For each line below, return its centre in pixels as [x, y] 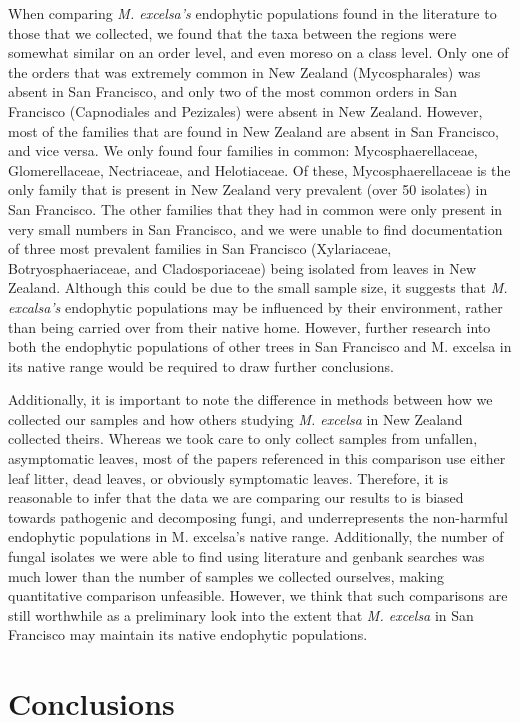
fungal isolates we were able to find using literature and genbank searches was [246, 556]
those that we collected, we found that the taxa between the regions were [232, 32]
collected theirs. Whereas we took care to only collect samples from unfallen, [243, 438]
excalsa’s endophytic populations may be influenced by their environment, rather [255, 306]
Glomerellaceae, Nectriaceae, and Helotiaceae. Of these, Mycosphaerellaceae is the [259, 169]
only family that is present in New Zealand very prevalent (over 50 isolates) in [248, 189]
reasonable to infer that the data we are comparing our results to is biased [236, 497]
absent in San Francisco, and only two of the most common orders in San [233, 91]
